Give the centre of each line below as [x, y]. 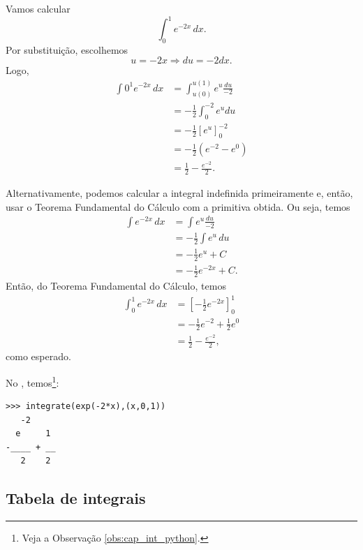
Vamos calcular [38, 8]
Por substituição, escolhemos [67, 49]
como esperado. [38, 356]
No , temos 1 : [32, 381]
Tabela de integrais [76, 498]
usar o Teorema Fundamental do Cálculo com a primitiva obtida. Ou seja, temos [178, 206]
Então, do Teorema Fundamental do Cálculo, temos [116, 286]
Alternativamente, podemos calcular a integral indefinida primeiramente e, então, [179, 193]
